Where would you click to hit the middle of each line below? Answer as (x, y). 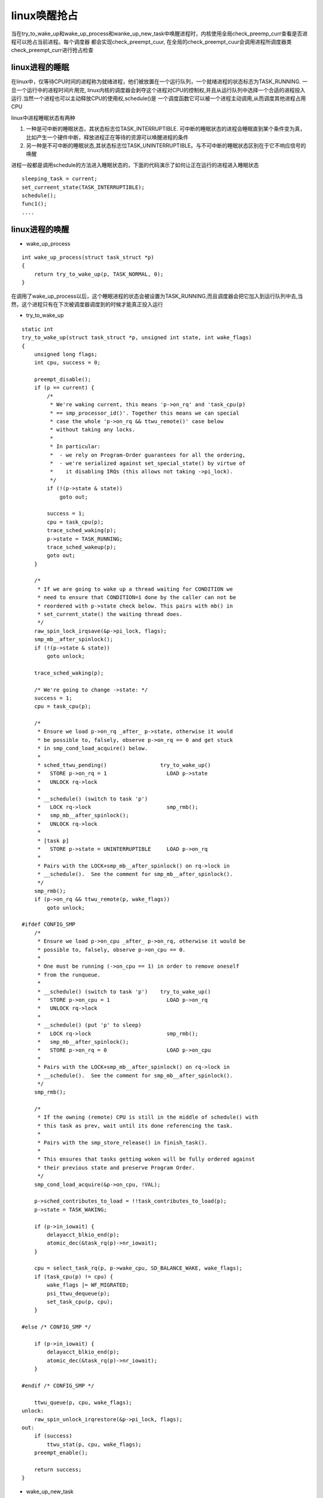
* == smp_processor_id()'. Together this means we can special (144, 413)
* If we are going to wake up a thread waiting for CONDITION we (135, 589)
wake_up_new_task (50, 1491)
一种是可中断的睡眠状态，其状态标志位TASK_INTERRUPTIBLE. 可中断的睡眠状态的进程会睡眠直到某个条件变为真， (166, 129)
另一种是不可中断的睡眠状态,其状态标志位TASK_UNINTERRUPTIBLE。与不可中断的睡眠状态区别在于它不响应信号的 (166, 145)
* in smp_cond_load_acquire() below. (93, 748)
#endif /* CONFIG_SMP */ (58, 1385)
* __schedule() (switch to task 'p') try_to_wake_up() (124, 991)
